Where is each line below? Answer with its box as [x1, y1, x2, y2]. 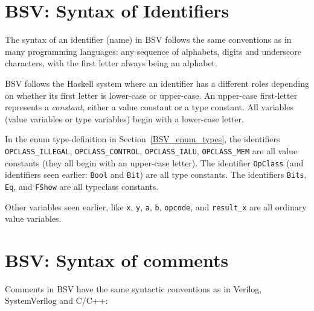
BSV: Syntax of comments [5, 247, 229, 272]
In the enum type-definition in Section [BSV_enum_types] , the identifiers [5, 133, 280, 145]
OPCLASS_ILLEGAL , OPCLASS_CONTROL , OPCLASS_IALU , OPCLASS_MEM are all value [5, 144, 298, 157]
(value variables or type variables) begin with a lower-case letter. [5, 112, 244, 125]
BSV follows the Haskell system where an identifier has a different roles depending [5, 77, 309, 89]
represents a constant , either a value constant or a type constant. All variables [5, 101, 293, 113]
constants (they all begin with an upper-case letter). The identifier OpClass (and [5, 156, 304, 169]
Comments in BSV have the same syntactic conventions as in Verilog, [5, 282, 262, 295]
